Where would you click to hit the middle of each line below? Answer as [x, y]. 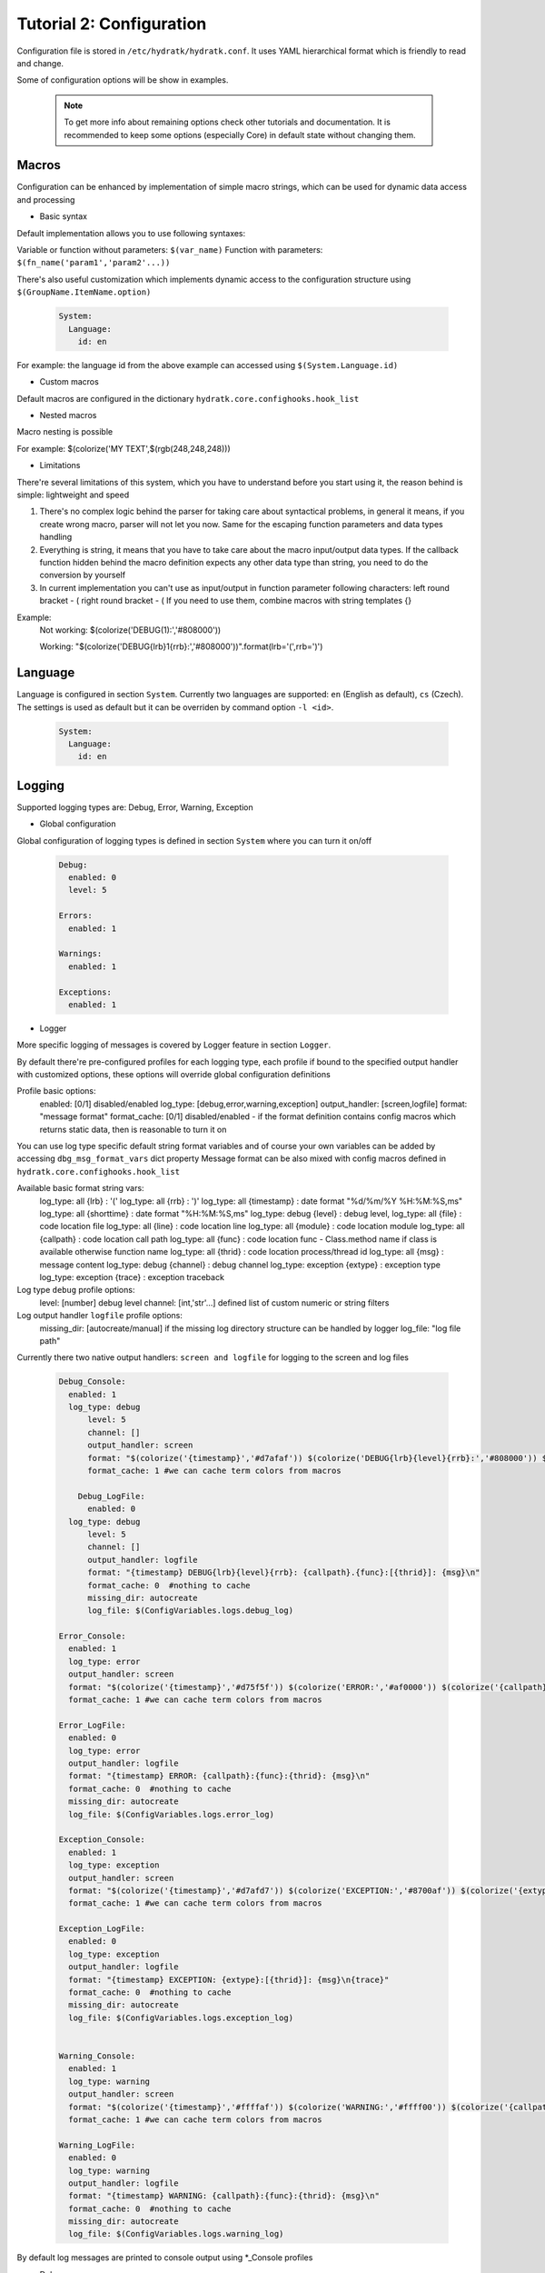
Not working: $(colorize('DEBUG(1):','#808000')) [130, 630]
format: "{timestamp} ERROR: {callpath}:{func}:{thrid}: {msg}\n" [219, 1776]
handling [56, 537]
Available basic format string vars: [80, 1188]
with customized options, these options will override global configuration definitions [173, 1075]
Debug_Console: [92, 1382]
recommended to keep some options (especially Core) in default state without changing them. [240, 135]
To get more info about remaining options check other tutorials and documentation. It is [227, 122]
